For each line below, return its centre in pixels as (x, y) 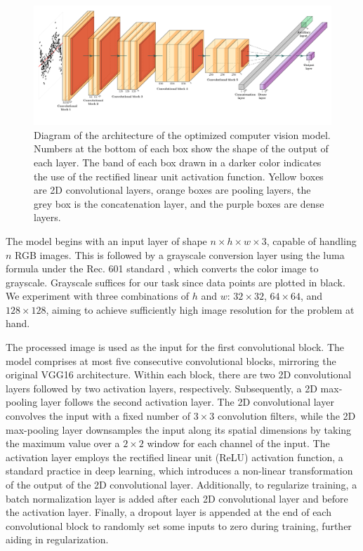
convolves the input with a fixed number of (98, 416)
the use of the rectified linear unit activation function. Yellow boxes (179, 176)
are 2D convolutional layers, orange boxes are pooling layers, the (172, 190)
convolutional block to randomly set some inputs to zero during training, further (179, 525)
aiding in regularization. (57, 539)
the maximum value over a (63, 443)
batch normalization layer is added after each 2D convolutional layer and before (177, 498)
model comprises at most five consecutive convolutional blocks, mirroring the (171, 360)
